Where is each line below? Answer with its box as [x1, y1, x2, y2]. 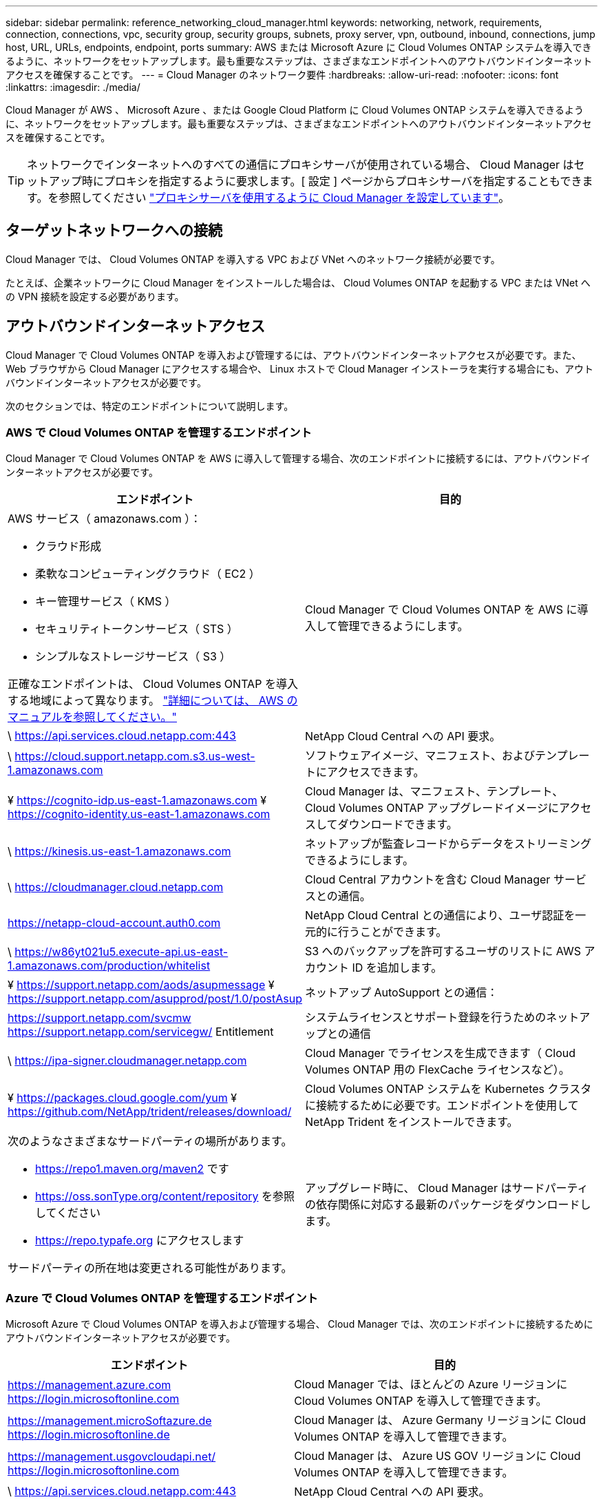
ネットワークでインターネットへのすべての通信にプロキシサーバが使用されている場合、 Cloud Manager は [27, 158, 574, 171]
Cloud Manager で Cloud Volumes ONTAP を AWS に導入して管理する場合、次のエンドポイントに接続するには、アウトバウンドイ [6, 452, 591, 465]
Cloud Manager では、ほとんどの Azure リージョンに [294, 1377, 568, 1392]
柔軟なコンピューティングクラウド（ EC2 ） [35, 567, 260, 581]
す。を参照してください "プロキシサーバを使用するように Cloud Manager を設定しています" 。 [27, 191, 510, 205]
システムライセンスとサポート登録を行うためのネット [304, 1010, 580, 1025]
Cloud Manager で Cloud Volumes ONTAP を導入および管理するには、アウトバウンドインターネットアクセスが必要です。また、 [6, 348, 582, 361]
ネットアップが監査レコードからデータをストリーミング [304, 837, 591, 851]
